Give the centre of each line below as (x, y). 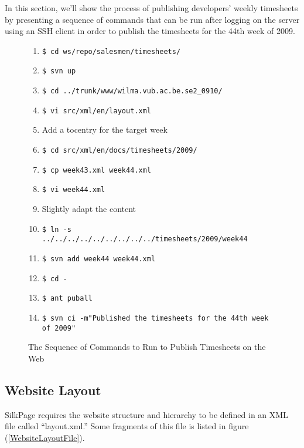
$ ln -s (57, 229)
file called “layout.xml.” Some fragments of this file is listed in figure (127, 426)
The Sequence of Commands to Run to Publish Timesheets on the (147, 347)
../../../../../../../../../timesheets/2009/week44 (145, 239)
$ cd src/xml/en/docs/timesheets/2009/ (119, 150)
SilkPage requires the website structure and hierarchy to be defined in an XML (146, 414)
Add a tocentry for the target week (105, 129)
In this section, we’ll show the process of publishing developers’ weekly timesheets (151, 8)
